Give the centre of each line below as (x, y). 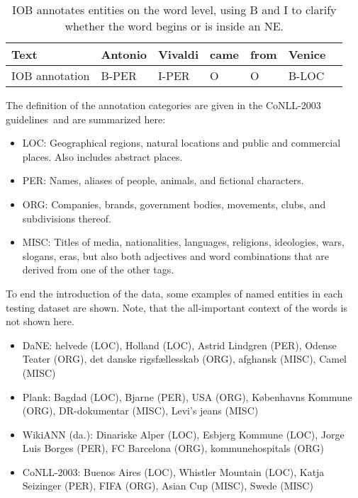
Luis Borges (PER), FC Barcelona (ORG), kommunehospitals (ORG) (173, 448)
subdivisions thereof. (67, 218)
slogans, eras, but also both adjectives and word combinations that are (176, 255)
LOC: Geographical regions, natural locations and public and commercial (181, 143)
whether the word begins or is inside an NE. (174, 26)
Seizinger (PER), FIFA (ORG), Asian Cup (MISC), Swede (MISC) (168, 486)
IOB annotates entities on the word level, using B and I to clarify (174, 10)
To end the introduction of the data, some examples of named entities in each (174, 293)
